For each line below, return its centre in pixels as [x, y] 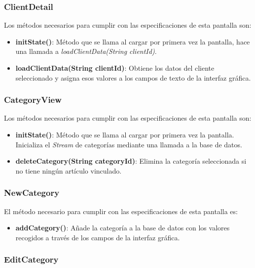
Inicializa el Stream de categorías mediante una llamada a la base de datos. [129, 144]
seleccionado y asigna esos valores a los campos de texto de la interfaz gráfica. [133, 77]
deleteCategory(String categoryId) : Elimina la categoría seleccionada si [131, 161]
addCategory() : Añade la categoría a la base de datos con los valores [123, 228]
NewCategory [32, 193]
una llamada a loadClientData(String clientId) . [86, 51]
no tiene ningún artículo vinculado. [69, 170]
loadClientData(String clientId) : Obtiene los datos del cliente [115, 68]
